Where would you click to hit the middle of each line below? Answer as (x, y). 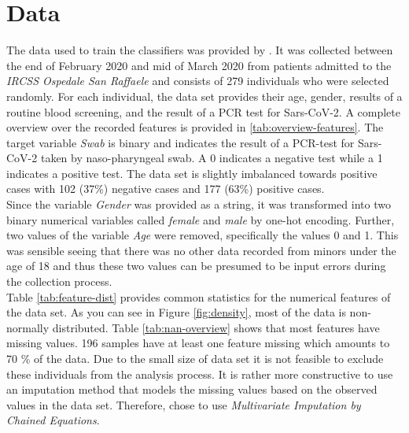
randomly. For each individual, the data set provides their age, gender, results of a (204, 96)
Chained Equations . (53, 420)
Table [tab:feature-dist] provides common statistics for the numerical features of (199, 296)
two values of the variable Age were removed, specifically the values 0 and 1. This (203, 235)
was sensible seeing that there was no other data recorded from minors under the (201, 250)
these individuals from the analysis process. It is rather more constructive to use (200, 374)
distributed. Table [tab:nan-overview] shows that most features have (216, 327)
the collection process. (59, 281)
